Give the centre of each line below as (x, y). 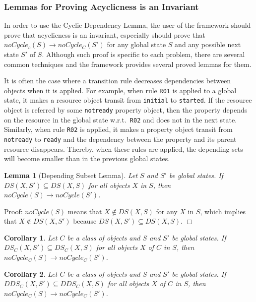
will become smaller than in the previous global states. (87, 158)
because (85, 221)
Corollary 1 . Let (31, 237)
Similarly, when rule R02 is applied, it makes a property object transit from (118, 129)
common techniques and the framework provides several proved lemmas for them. (128, 64)
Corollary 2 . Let (31, 273)
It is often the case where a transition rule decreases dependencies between (118, 81)
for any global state (136, 44)
